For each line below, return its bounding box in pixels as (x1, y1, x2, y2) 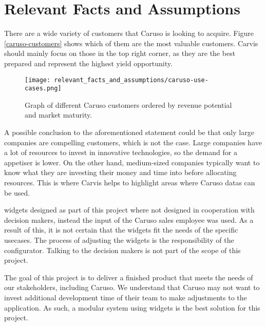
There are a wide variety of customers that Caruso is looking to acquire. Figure (4, 28, 254, 39)
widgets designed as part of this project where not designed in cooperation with (4, 204, 255, 215)
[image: (25, 76, 51, 84)
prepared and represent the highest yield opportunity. (4, 57, 173, 68)
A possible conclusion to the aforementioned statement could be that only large (4, 127, 254, 137)
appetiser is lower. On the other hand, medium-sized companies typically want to (4, 157, 260, 167)
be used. (4, 187, 30, 198)
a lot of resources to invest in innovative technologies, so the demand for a (4, 147, 237, 158)
